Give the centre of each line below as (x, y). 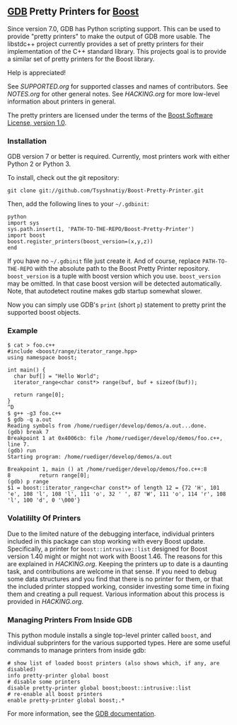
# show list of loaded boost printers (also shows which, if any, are (114, 663)
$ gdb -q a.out (30, 420)
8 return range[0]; (49, 476)
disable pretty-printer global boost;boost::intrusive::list (99, 688)
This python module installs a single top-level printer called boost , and (110, 635)
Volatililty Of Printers (44, 518)
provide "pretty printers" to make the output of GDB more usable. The (109, 36)
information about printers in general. (62, 101)
